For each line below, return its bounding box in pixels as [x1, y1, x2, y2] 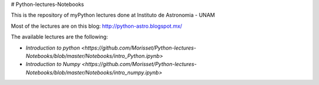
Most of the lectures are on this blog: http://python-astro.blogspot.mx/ [11, 22, 183, 30]
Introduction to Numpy [25, 61, 81, 68]
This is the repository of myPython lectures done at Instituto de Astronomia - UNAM [11, 12, 215, 19]
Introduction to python [25, 44, 80, 51]
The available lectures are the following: [11, 33, 109, 41]
